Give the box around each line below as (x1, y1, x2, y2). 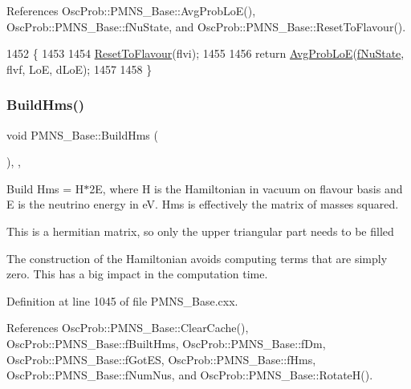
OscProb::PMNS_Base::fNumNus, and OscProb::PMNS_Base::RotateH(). (6, 367, 373, 383)
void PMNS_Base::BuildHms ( (6, 126, 158, 143)
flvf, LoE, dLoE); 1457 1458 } (6, 60, 153, 77)
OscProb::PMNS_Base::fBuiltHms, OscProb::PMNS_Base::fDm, (6, 334, 326, 351)
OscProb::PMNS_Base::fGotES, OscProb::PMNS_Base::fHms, (6, 351, 316, 367)
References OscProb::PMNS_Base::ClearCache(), (6, 319, 249, 336)
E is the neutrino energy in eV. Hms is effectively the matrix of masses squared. (6, 196, 399, 213)
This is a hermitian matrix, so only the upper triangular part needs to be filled (6, 222, 394, 239)
